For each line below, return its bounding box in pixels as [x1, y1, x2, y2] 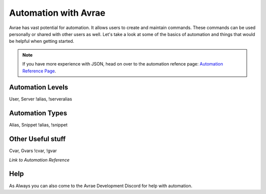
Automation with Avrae [9, 7, 105, 18]
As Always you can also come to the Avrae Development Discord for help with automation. [9, 183, 193, 189]
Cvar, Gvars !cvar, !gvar [9, 148, 57, 154]
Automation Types [9, 109, 67, 118]
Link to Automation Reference [9, 157, 70, 162]
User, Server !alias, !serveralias [9, 96, 72, 102]
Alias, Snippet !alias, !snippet [9, 122, 67, 128]
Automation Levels [9, 83, 68, 92]
